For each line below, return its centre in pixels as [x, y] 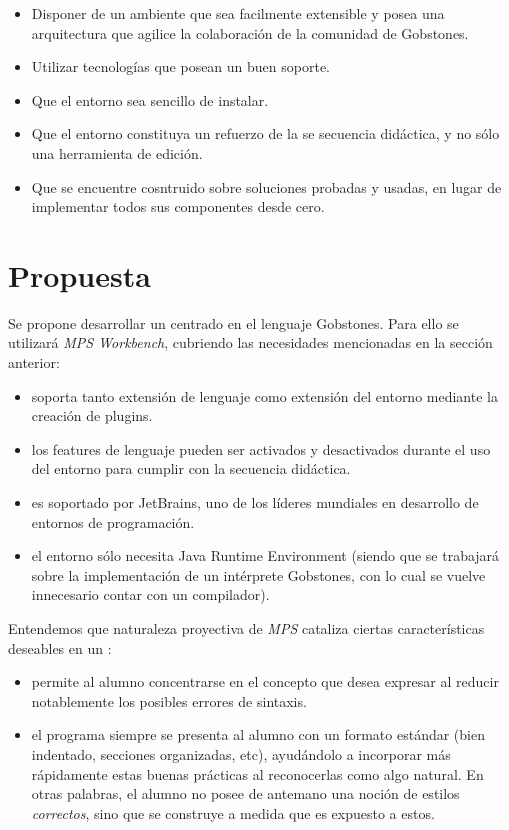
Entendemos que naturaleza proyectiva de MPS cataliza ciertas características [246, 628]
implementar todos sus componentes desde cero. [178, 206]
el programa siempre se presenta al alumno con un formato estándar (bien [258, 734]
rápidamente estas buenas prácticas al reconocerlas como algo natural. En [257, 773]
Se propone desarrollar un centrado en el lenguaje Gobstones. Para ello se [233, 322]
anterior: [34, 362]
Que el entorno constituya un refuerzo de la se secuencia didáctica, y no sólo [265, 133]
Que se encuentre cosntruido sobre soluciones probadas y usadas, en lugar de [266, 186]
